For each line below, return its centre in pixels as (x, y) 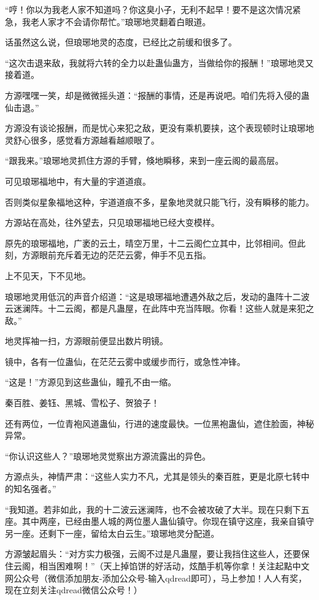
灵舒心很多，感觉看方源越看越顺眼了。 (82, 140)
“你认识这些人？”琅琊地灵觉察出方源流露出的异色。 (108, 456)
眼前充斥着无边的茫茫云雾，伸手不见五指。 (125, 255)
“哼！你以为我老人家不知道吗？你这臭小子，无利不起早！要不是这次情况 (149, 9)
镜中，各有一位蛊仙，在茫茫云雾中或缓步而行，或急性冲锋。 (125, 361)
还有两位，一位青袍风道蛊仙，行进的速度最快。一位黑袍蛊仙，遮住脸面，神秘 (159, 423)
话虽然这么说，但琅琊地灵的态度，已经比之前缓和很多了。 (121, 42)
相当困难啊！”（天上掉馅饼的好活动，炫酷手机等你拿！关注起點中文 (174, 566)
